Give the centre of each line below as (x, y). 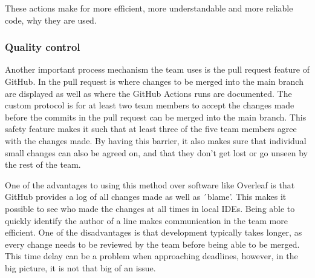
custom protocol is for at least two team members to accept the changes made (150, 105)
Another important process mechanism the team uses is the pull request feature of (157, 69)
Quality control (43, 47)
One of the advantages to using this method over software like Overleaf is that (150, 184)
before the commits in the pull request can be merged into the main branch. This (156, 117)
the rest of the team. (43, 164)
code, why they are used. (51, 20)
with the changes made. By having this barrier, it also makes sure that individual (156, 140)
